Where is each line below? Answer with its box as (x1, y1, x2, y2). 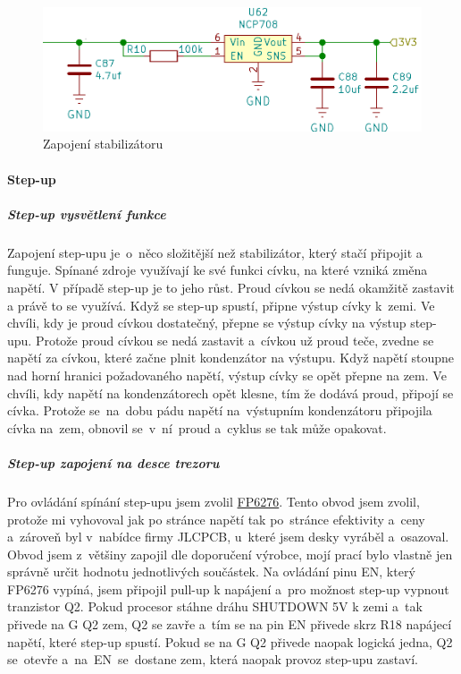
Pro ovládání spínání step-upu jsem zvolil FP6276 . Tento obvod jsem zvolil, (7, 491, 420, 510)
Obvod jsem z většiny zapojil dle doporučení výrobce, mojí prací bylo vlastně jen (7, 544, 453, 563)
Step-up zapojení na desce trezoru (7, 453, 220, 472)
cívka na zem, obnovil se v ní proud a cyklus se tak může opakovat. (7, 418, 387, 437)
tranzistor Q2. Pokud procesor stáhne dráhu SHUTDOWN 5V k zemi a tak (7, 597, 423, 616)
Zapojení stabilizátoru (43, 134, 163, 153)
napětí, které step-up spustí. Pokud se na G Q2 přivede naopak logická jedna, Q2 (7, 632, 453, 651)
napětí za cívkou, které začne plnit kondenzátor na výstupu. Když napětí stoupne (7, 348, 454, 367)
